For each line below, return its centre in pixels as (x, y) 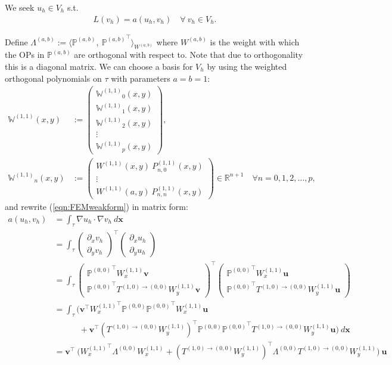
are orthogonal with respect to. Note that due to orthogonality (189, 55)
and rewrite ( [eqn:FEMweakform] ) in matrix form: (97, 207)
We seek (20, 7)
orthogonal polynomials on (53, 78)
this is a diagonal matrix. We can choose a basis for (99, 66)
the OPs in (25, 55)
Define (16, 41)
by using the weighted (247, 66)
